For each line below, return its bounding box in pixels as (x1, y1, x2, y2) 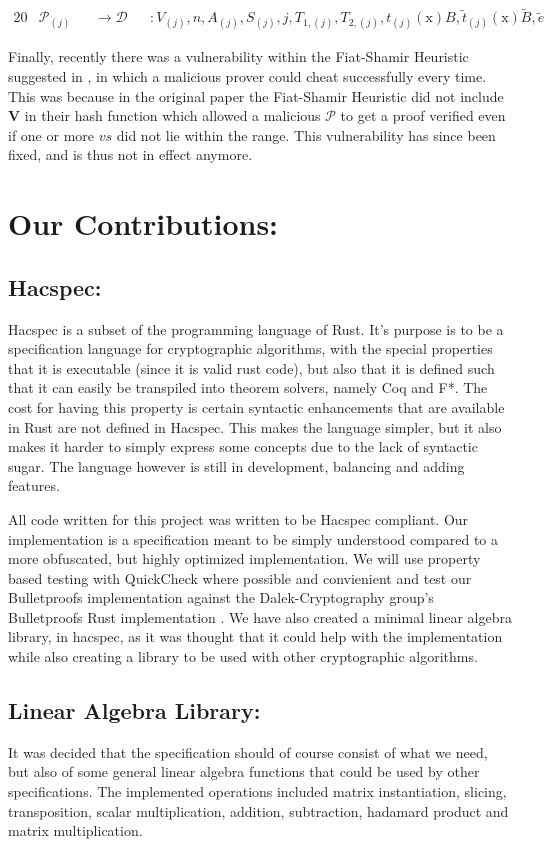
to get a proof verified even (340, 105, 506, 126)
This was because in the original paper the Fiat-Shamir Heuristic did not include (8, 85, 504, 106)
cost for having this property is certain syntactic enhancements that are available (8, 396, 505, 417)
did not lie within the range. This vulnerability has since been (116, 124, 496, 145)
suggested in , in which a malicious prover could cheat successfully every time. (8, 66, 487, 87)
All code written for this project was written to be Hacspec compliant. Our (8, 508, 469, 529)
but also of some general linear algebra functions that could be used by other (8, 761, 480, 782)
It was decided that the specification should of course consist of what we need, (8, 741, 488, 762)
